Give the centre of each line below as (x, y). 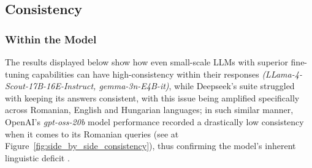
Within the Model (51, 39)
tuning (17, 74)
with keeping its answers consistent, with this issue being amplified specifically (152, 97)
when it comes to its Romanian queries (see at (92, 133)
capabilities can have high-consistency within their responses (146, 74)
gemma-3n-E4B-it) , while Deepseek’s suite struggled (197, 86)
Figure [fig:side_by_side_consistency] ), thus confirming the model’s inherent (150, 146)
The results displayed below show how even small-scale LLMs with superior (146, 62)
